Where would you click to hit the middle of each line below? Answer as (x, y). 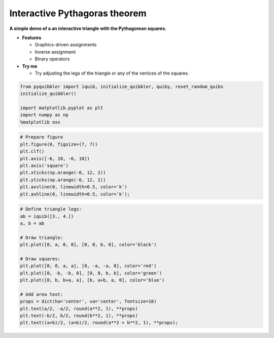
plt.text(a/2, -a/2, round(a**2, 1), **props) (79, 309)
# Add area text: (42, 294)
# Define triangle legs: (51, 209)
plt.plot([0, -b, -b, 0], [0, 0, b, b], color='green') (91, 273)
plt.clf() (32, 151)
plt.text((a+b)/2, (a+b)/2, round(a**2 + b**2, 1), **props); (99, 323)
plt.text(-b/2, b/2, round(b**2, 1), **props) (79, 315)
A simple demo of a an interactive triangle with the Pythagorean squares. (88, 28)
